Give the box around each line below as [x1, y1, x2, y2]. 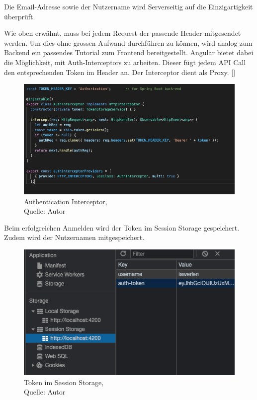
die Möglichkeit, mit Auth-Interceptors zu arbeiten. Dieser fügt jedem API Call [4, 57, 246, 67]
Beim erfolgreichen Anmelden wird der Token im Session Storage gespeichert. [4, 222, 240, 233]
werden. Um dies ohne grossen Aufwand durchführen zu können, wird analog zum [4, 37, 253, 48]
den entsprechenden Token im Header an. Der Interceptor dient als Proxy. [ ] [4, 67, 236, 77]
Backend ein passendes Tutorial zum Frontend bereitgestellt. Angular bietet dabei [4, 47, 254, 58]
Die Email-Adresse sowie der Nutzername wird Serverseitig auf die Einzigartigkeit [4, 1, 253, 11]
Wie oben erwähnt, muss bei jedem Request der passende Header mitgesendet [4, 28, 241, 38]
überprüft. [4, 11, 35, 21]
